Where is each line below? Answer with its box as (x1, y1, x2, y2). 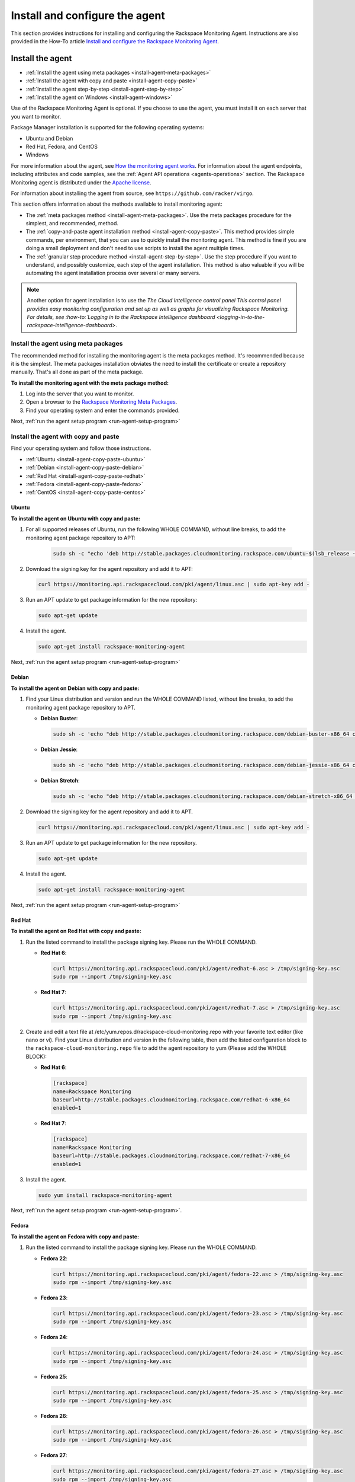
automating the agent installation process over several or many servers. (25, 270, 201, 277)
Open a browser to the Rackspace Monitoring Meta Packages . (25, 398, 177, 405)
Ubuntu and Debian (25, 135, 73, 142)
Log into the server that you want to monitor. (25, 390, 134, 397)
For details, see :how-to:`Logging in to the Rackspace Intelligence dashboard (27, 314, 215, 320)
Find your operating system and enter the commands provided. (25, 407, 180, 414)
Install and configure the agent (11, 9, 165, 22)
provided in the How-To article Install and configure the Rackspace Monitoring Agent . (11, 37, 219, 44)
